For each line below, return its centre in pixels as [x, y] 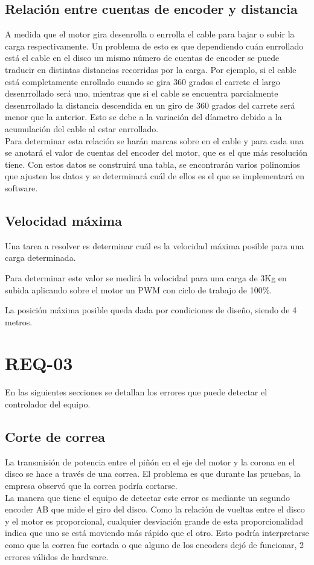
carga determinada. [40, 257]
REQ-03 [39, 363]
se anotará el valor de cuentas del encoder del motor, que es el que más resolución [156, 152]
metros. [19, 321]
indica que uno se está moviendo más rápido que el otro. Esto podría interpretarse [157, 533]
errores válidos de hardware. [57, 556]
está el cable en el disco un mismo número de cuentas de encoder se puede [142, 58]
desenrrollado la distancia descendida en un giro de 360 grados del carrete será [150, 105]
